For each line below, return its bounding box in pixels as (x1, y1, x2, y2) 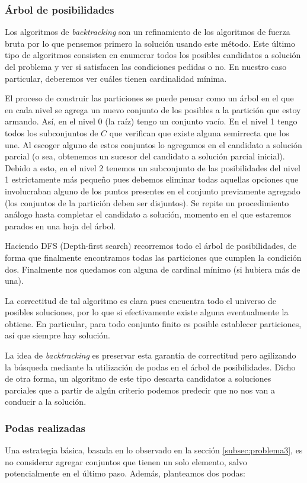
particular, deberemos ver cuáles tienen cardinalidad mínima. (5, 72, 227, 84)
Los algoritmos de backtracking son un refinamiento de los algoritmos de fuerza (5, 25, 290, 38)
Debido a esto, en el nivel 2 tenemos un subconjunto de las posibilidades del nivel (5, 161, 300, 174)
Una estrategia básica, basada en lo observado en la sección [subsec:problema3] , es (5, 444, 303, 456)
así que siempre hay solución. (5, 329, 110, 341)
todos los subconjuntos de (5, 126, 98, 139)
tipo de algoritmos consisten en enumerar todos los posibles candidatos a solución (5, 49, 301, 61)
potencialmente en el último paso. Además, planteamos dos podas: (5, 467, 245, 479)
